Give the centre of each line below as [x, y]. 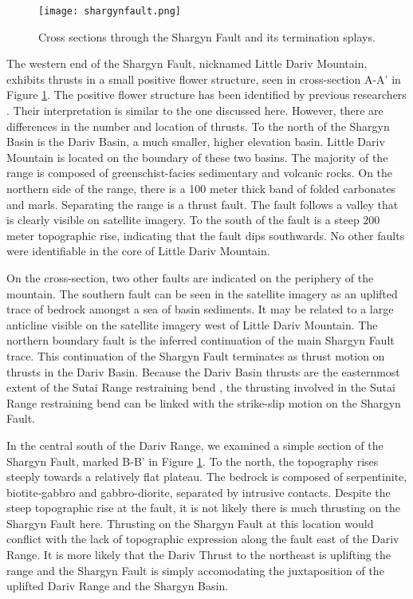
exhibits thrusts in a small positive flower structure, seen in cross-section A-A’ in [204, 79]
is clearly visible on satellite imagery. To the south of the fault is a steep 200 [193, 220]
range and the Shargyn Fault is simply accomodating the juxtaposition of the [195, 570]
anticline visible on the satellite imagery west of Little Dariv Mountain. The [192, 324]
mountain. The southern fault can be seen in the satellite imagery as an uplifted [202, 293]
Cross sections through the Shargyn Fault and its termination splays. [207, 36]
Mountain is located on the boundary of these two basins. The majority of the [197, 157]
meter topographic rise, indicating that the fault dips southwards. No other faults [206, 235]
